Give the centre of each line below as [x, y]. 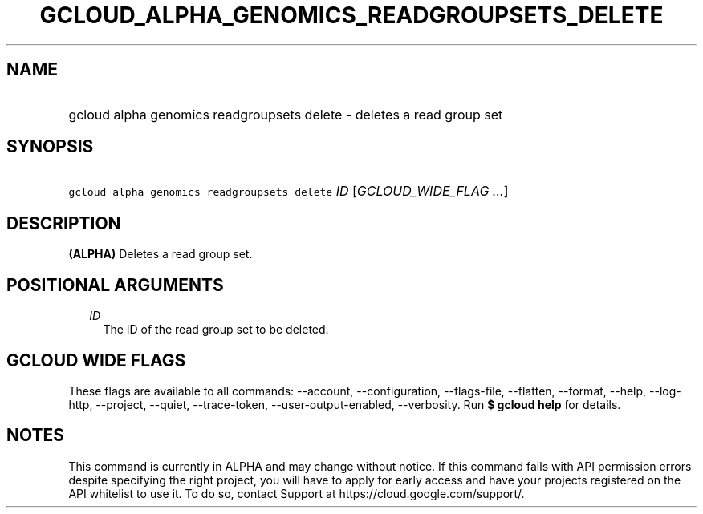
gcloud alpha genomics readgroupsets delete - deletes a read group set [286, 114]
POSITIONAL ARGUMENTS [115, 285]
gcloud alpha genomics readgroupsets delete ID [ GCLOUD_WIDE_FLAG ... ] [289, 191]
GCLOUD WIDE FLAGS [96, 360]
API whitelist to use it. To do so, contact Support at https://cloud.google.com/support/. [297, 493]
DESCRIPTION [64, 223]
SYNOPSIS [50, 147]
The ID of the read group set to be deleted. [216, 330]
